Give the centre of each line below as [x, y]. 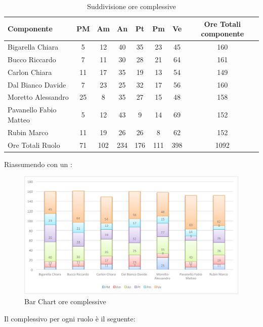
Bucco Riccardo [32, 59]
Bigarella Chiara [33, 47]
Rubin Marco [28, 132]
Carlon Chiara [30, 72]
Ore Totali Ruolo [34, 145]
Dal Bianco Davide [37, 84]
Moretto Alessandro [38, 97]
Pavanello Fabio [32, 110]
